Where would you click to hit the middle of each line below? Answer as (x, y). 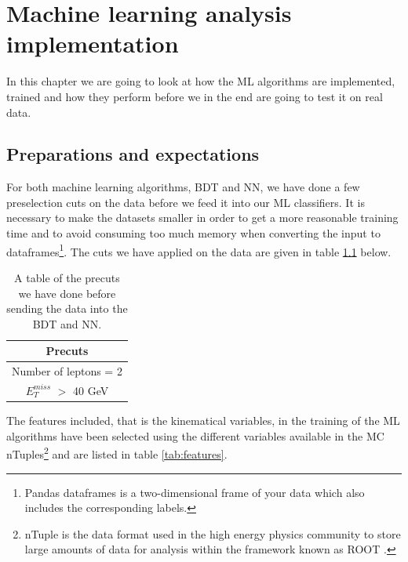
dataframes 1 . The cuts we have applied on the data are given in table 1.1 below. (199, 250)
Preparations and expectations (133, 154)
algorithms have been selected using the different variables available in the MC (195, 435)
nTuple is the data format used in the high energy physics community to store (213, 533)
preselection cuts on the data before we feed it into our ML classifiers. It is (186, 202)
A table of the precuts (67, 277)
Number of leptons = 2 (67, 371)
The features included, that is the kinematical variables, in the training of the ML (203, 421)
